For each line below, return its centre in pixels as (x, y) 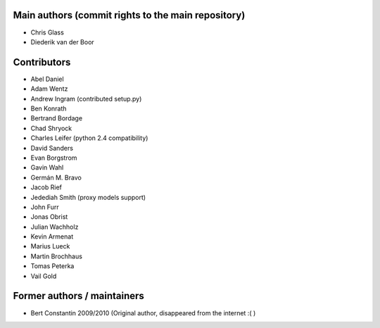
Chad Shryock (51, 128)
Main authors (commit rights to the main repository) (129, 15)
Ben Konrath (49, 108)
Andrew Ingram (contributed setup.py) (86, 99)
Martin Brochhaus (56, 256)
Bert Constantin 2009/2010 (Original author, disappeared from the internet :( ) (143, 313)
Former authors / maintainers (78, 296)
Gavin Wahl (47, 168)
